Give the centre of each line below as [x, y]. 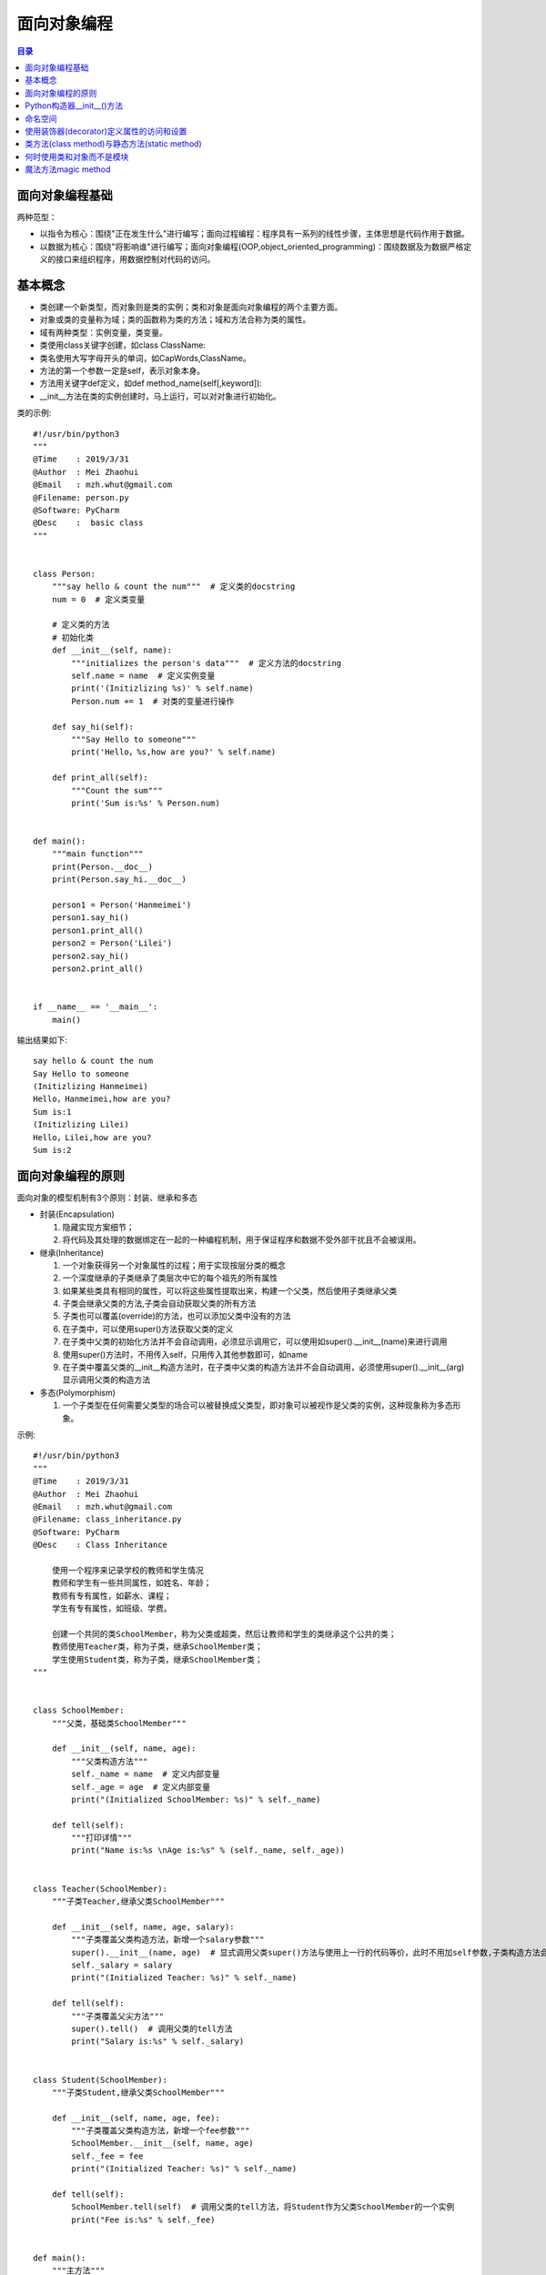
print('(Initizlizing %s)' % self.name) [162, 688]
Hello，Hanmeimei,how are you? [102, 1099]
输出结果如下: [42, 1040]
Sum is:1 [52, 1112]
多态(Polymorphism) [77, 1392]
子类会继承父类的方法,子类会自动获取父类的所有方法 [159, 1304]
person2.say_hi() [90, 956]
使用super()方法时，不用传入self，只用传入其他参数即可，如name [185, 1354]
